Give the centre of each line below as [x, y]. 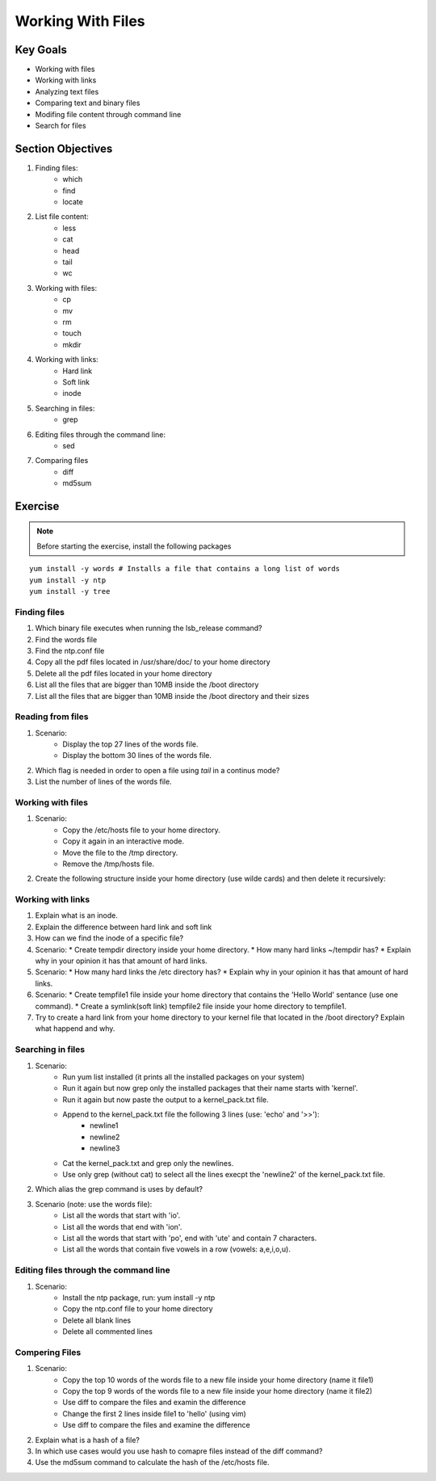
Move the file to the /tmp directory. [120, 852]
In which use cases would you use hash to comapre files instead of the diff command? [179, 1451]
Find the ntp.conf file [70, 650]
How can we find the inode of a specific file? [109, 938]
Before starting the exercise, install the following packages [134, 546]
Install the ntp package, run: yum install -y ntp [139, 1298]
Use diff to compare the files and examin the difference [154, 1403]
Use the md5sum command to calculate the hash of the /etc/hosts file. [152, 1462]
